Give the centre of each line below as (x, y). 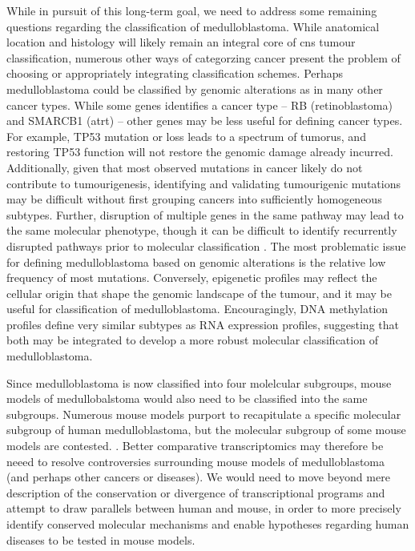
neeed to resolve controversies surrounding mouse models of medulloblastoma (196, 461)
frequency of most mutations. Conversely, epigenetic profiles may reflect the (192, 278)
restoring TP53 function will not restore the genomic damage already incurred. (200, 152)
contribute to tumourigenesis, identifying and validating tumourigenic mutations (203, 183)
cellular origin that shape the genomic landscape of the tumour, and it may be (199, 293)
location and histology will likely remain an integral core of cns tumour (181, 42)
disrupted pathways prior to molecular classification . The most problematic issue (206, 245)
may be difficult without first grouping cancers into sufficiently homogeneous (194, 199)
